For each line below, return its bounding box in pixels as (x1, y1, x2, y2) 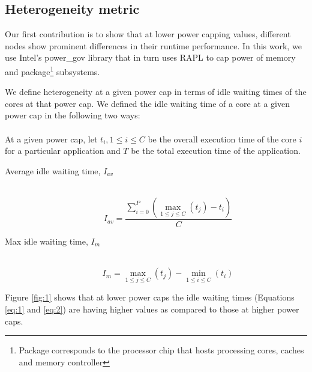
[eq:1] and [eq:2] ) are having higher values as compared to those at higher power (5, 303, 299, 316)
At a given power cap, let (5, 132, 98, 145)
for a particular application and (5, 144, 121, 157)
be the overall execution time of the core (148, 132, 296, 145)
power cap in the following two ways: (5, 109, 140, 121)
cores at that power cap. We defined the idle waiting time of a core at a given (5, 97, 290, 109)
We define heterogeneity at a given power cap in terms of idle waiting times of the (5, 85, 307, 98)
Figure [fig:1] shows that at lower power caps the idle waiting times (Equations (5, 291, 295, 303)
